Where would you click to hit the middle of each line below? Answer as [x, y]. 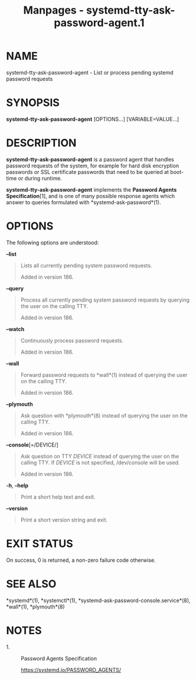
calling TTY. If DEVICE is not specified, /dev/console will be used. [100, 463]
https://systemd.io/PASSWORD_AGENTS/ [71, 670]
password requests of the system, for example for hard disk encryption [92, 166]
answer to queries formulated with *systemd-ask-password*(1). [84, 202]
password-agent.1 [99, 23]
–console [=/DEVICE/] [32, 445]
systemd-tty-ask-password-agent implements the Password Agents [92, 189]
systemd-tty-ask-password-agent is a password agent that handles [90, 159]
